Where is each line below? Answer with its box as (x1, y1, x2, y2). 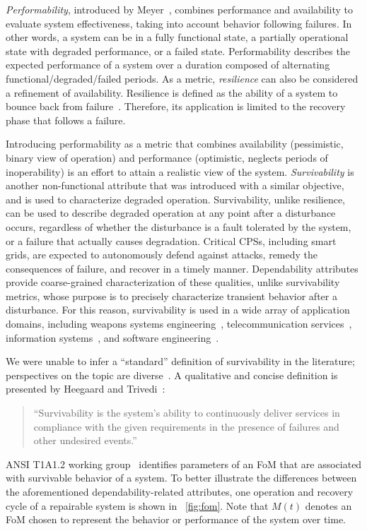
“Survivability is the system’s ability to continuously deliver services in (33, 405, 340, 420)
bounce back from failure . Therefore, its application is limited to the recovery (6, 99, 346, 114)
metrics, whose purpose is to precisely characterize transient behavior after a (6, 288, 337, 303)
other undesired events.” (33, 433, 137, 448)
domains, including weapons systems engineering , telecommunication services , (6, 316, 352, 331)
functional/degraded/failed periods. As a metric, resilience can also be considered (6, 71, 359, 85)
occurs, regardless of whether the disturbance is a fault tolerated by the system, (6, 219, 351, 234)
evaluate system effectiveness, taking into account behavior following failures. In (6, 16, 352, 30)
